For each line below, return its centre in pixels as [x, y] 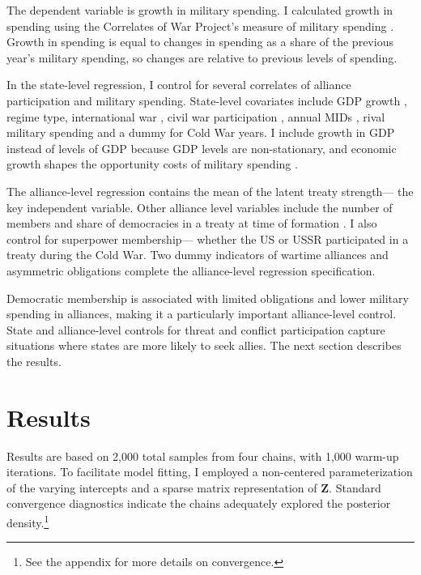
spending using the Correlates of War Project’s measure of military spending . [200, 26]
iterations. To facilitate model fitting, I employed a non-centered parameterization [210, 472]
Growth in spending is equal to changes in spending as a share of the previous [200, 42]
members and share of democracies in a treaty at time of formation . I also [192, 223]
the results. [34, 361]
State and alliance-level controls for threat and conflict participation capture [196, 329]
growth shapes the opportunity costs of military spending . [152, 164]
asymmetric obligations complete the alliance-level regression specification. [191, 270]
